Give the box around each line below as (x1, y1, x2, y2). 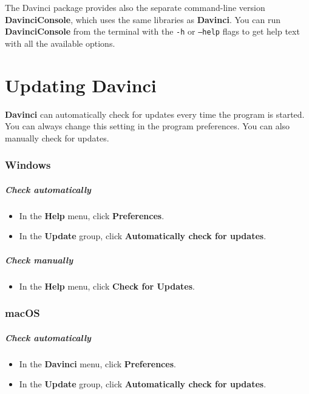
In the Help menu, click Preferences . (19, 209, 165, 222)
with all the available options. (5, 36, 115, 49)
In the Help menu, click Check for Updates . (19, 279, 195, 292)
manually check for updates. (5, 131, 109, 144)
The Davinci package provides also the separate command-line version (5, 1, 265, 13)
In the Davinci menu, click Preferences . (19, 357, 176, 370)
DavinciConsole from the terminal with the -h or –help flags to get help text (5, 25, 300, 38)
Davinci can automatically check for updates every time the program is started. (5, 107, 305, 120)
